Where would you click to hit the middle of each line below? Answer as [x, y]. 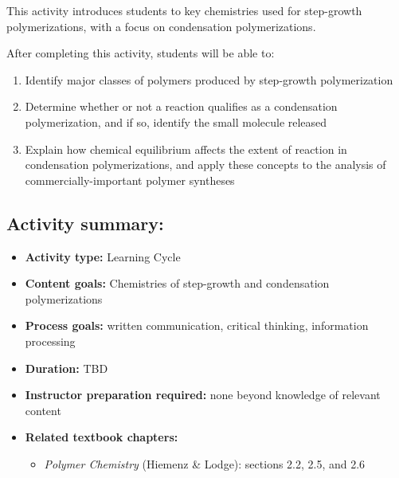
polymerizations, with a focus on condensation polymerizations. [161, 26]
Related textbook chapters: [102, 437]
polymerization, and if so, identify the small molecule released [176, 121]
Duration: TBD [66, 368]
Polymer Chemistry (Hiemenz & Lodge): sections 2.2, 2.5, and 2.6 [205, 463]
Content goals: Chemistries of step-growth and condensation [177, 283]
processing [50, 341]
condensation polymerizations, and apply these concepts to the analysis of [205, 165]
